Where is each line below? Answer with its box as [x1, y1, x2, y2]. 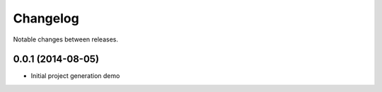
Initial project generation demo [30, 72, 120, 80]
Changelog [13, 11, 79, 26]
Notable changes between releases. [13, 35, 118, 44]
